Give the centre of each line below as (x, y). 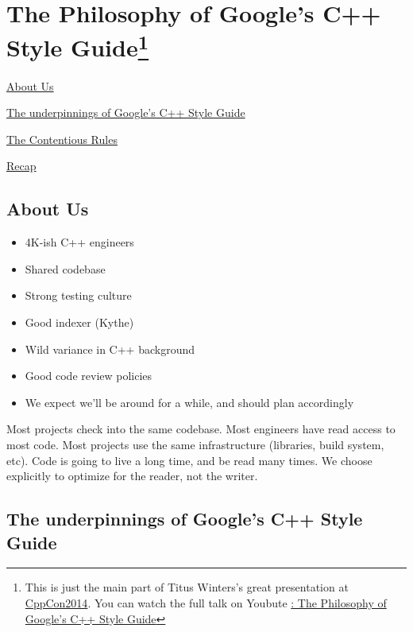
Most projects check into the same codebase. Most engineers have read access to (201, 429)
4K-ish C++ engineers (79, 242)
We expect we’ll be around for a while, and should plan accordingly (189, 402)
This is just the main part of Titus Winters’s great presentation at (187, 587)
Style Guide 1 (78, 46)
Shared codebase (65, 268)
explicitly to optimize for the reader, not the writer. (132, 476)
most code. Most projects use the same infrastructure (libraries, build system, (195, 444)
